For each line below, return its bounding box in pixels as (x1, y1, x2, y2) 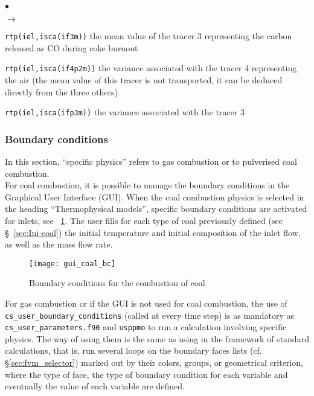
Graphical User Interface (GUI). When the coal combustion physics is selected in (5, 190, 304, 203)
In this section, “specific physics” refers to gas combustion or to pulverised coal (5, 155, 297, 167)
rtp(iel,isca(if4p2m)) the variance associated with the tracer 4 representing (5, 62, 297, 74)
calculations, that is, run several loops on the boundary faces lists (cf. (5, 344, 262, 357)
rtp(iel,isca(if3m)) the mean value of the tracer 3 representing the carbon (5, 30, 292, 42)
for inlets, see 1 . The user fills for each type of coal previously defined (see (5, 214, 283, 226)
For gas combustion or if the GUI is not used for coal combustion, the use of (5, 296, 287, 309)
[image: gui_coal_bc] (29, 259, 116, 268)
